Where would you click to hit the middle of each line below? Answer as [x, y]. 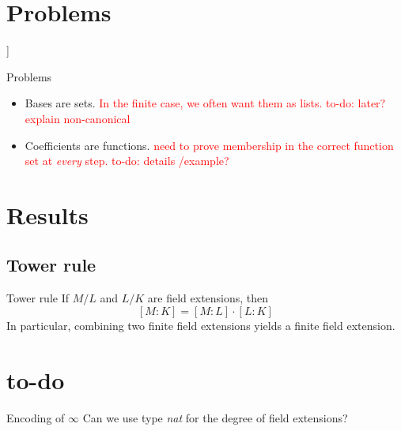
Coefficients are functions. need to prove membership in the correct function [209, 145]
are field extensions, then [208, 298]
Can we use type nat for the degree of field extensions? [215, 417]
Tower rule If [38, 298]
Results [47, 214]
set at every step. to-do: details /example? [127, 161]
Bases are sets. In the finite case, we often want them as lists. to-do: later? [205, 103]
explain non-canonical [78, 118]
